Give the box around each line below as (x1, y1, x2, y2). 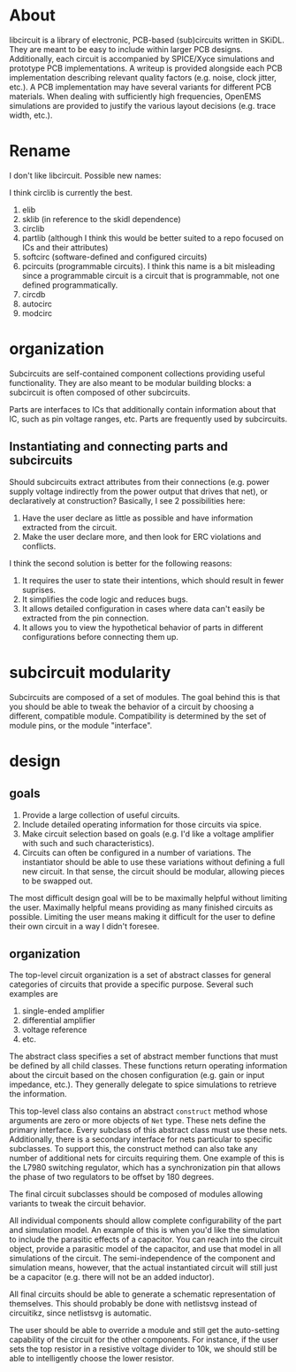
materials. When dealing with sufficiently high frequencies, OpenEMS (9, 90, 262, 102)
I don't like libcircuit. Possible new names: (9, 170, 162, 181)
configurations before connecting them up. (21, 631, 178, 642)
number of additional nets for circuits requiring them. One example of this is (9, 1152, 285, 1164)
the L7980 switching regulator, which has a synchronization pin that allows (9, 1162, 281, 1173)
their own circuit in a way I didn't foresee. (9, 921, 160, 931)
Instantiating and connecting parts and (9, 439, 228, 454)
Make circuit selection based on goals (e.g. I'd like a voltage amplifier (21, 829, 275, 839)
